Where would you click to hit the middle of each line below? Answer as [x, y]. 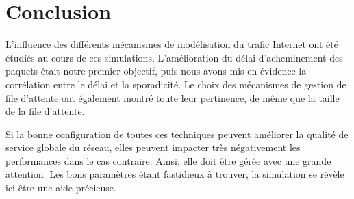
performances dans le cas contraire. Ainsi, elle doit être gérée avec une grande [168, 160]
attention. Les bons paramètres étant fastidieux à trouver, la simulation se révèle [175, 174]
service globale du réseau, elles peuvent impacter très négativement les [153, 147]
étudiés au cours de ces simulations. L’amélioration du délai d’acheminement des [174, 57]
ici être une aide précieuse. [61, 188]
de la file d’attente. [45, 111]
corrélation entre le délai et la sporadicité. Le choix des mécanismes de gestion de [176, 84]
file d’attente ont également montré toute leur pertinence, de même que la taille [173, 97]
